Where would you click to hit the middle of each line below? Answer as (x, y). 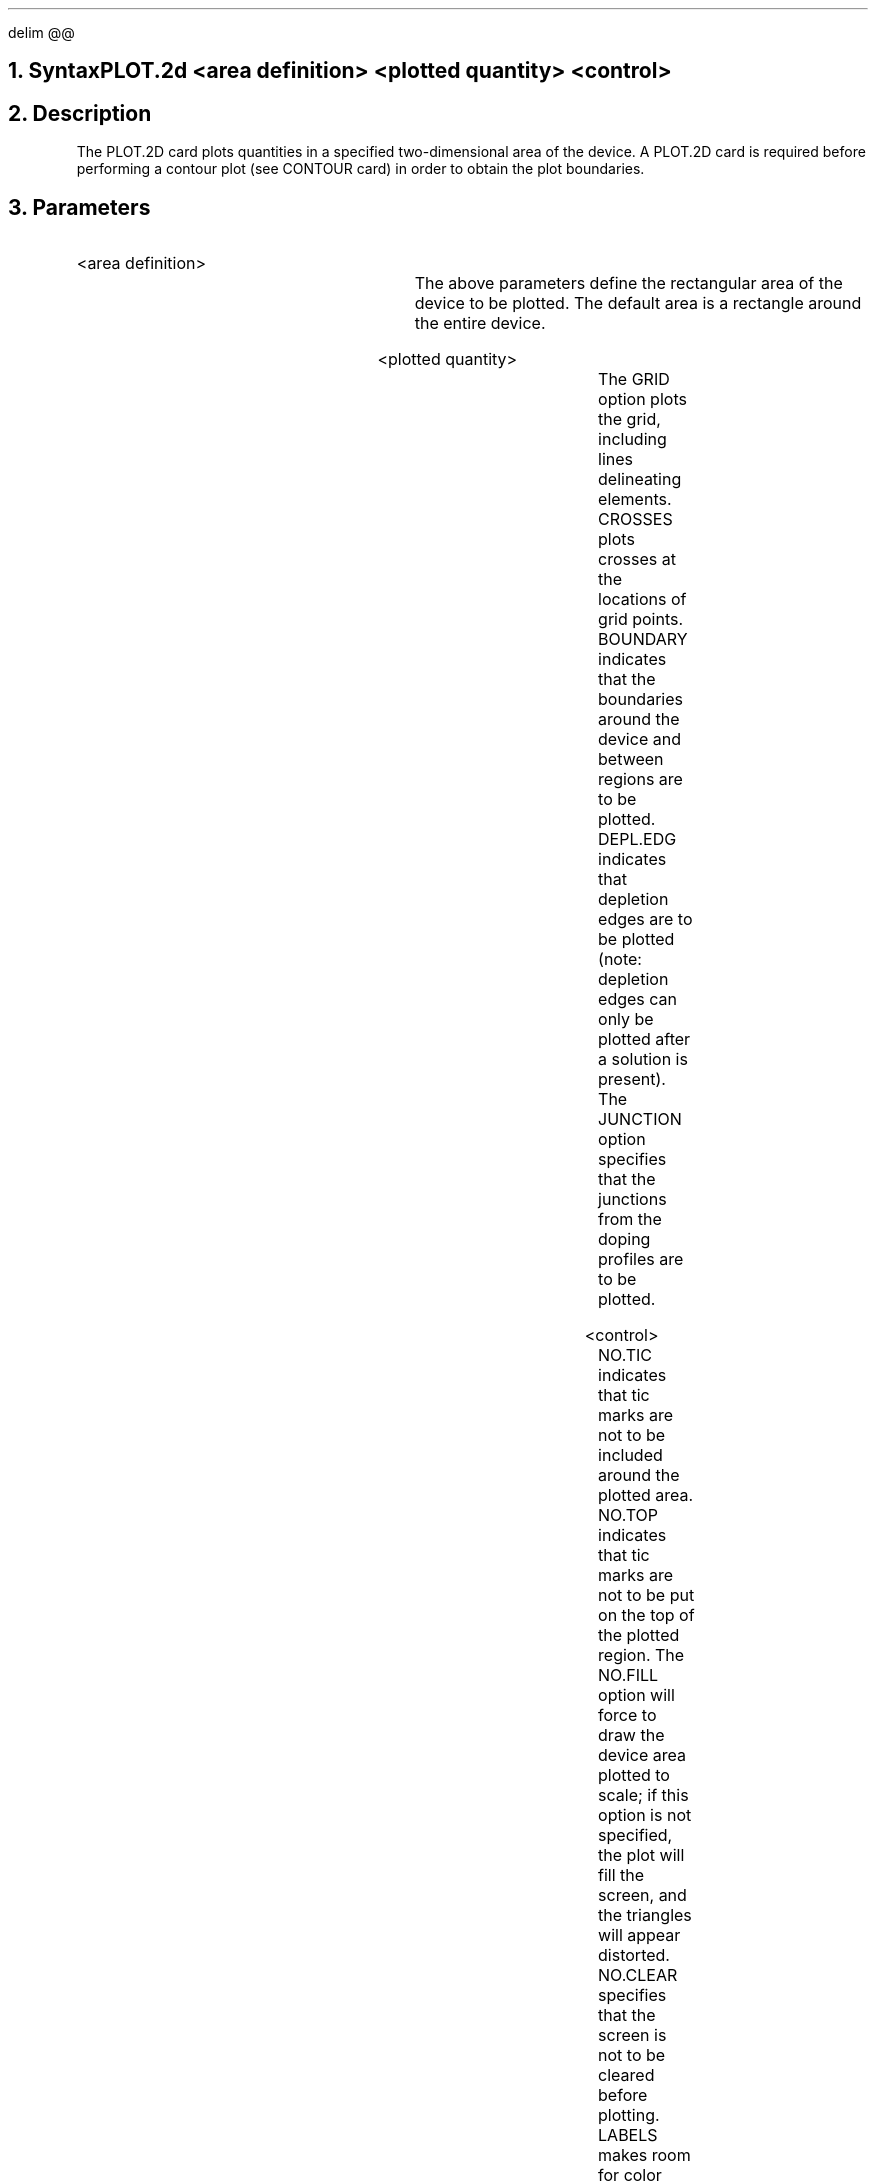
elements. (635, 499)
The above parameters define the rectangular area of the (628, 283)
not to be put (646, 1595)
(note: (620, 959)
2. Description (80, 113)
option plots (642, 399)
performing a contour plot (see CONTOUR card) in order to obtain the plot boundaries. (360, 169)
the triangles (645, 1915)
